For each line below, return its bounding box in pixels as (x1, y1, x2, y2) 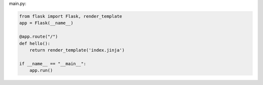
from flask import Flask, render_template (19, 14, 122, 19)
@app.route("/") (19, 34, 58, 40)
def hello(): (19, 41, 51, 46)
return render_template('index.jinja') (29, 47, 125, 53)
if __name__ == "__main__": (19, 61, 86, 66)
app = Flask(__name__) (19, 20, 74, 26)
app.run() (29, 68, 53, 73)
